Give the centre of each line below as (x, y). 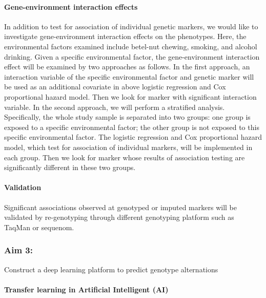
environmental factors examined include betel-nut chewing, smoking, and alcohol (131, 46)
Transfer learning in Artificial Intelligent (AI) (86, 289)
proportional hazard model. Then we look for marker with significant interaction (130, 96)
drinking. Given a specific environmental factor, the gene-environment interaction (132, 56)
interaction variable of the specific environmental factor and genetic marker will (129, 76)
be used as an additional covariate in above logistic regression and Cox (115, 87)
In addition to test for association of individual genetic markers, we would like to (131, 26)
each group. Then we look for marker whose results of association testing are (125, 157)
